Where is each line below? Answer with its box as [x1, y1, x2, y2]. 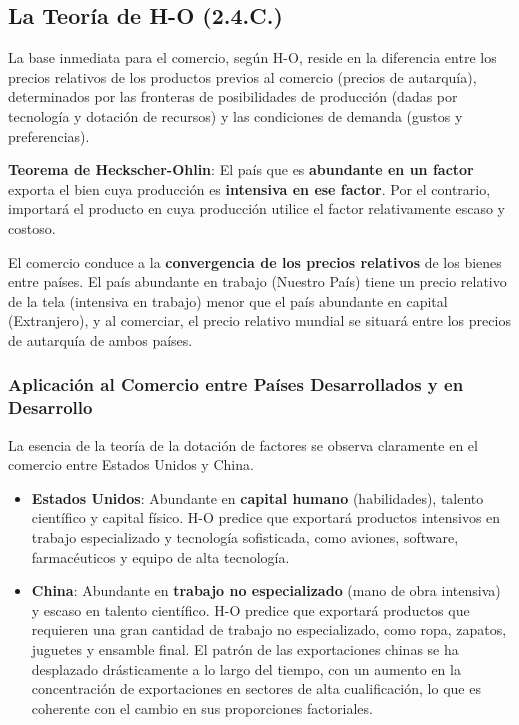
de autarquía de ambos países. [8, 329, 193, 350]
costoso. [8, 217, 56, 238]
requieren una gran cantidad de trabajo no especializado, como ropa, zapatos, [31, 619, 507, 640]
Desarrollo [8, 395, 93, 420]
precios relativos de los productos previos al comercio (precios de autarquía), [8, 66, 477, 87]
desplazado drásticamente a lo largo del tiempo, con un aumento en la [31, 658, 461, 679]
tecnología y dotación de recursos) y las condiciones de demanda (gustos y [8, 105, 463, 126]
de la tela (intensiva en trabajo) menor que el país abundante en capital [8, 290, 448, 311]
